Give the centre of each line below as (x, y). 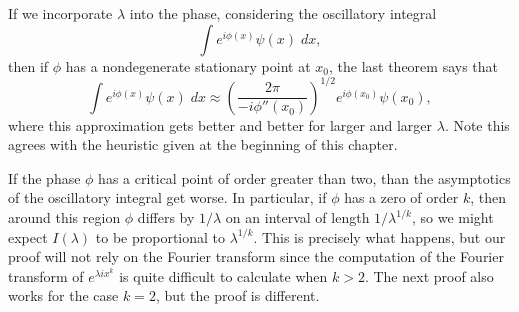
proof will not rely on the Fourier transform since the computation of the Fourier (256, 256)
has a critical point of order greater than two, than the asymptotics (304, 177)
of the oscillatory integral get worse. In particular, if (167, 197)
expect (28, 236)
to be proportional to (160, 236)
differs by (166, 217)
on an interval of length (297, 217)
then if (28, 65)
